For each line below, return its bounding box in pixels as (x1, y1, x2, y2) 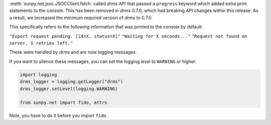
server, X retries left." (9, 40, 73, 46)
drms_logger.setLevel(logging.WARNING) (20, 85, 118, 91)
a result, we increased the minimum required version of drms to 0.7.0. (9, 14, 153, 20)
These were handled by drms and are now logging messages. (9, 49, 138, 55)
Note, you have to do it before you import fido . (9, 112, 108, 118)
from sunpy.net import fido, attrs (20, 100, 107, 105)
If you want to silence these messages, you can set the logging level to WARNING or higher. (9, 58, 197, 64)
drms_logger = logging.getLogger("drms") (20, 79, 123, 84)
